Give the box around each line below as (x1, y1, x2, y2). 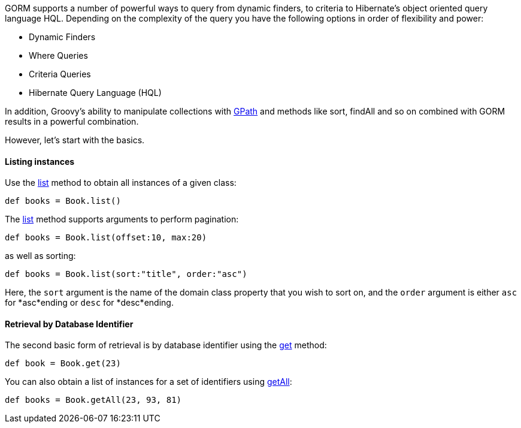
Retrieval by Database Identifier (5, 318, 134, 329)
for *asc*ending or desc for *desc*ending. (5, 297, 174, 308)
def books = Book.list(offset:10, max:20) (5, 233, 207, 243)
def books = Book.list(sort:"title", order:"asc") (5, 269, 247, 279)
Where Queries (29, 50, 88, 61)
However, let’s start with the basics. (5, 135, 145, 145)
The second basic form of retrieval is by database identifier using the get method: (5, 340, 327, 351)
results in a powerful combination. (5, 116, 139, 126)
